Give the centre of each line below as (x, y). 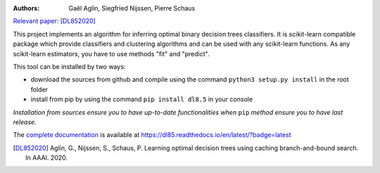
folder (39, 89)
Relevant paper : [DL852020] (55, 21)
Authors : (26, 8)
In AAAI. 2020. (47, 158)
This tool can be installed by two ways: (69, 66)
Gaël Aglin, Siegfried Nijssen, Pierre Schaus (132, 8)
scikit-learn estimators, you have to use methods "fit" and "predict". (111, 53)
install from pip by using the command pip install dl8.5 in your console (142, 99)
